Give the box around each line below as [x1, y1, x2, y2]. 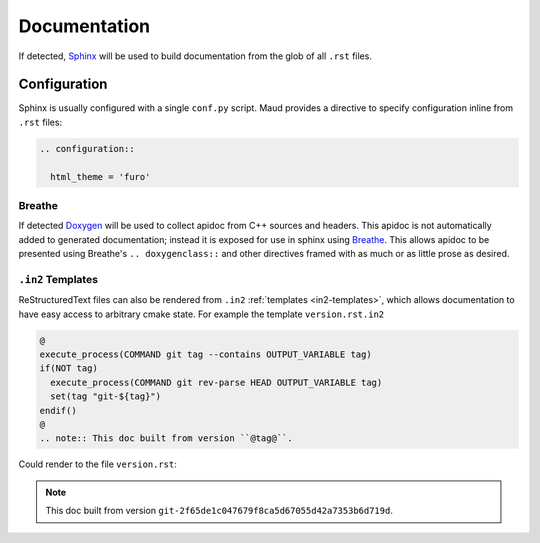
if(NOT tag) [39, 363, 99, 374]
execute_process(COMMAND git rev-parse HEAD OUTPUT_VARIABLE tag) [50, 376, 383, 388]
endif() [39, 405, 77, 416]
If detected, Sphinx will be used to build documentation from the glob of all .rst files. [18, 50, 372, 62]
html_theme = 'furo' [50, 171, 151, 182]
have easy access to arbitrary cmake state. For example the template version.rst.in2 [18, 308, 385, 320]
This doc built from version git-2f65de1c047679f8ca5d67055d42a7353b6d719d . [45, 505, 394, 517]
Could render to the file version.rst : [18, 458, 177, 470]
